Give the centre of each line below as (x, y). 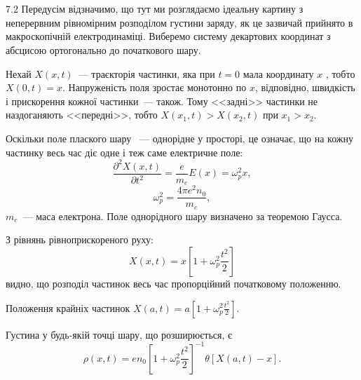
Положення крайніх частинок (68, 307)
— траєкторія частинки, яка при (147, 73)
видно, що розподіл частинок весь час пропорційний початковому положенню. (173, 283)
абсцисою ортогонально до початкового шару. (103, 49)
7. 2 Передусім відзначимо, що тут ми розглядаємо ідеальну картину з (155, 9)
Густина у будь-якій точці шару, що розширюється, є (119, 334)
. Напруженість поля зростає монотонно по (155, 87)
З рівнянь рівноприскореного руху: (80, 239)
